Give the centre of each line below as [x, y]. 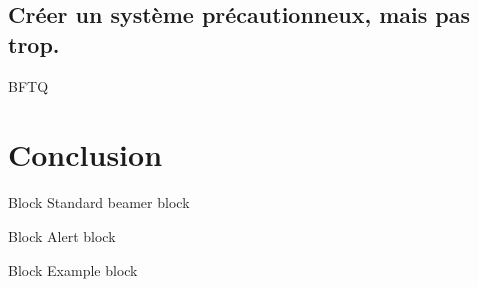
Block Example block [73, 269]
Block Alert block [62, 235]
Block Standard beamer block [99, 202]
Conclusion [85, 154]
